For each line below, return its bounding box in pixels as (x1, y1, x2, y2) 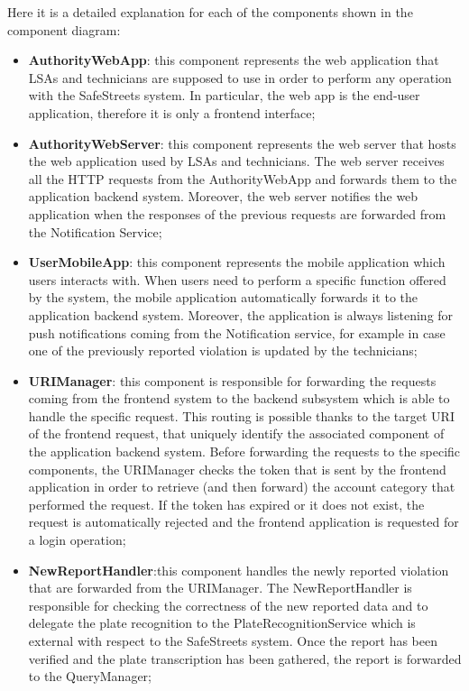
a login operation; (28, 530, 126, 549)
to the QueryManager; (28, 667, 152, 686)
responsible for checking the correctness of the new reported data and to (28, 595, 428, 614)
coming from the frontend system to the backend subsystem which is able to (28, 389, 450, 408)
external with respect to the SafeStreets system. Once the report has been (28, 631, 438, 650)
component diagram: (7, 20, 121, 39)
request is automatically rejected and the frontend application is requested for (28, 512, 459, 531)
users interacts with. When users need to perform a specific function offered (28, 270, 446, 289)
